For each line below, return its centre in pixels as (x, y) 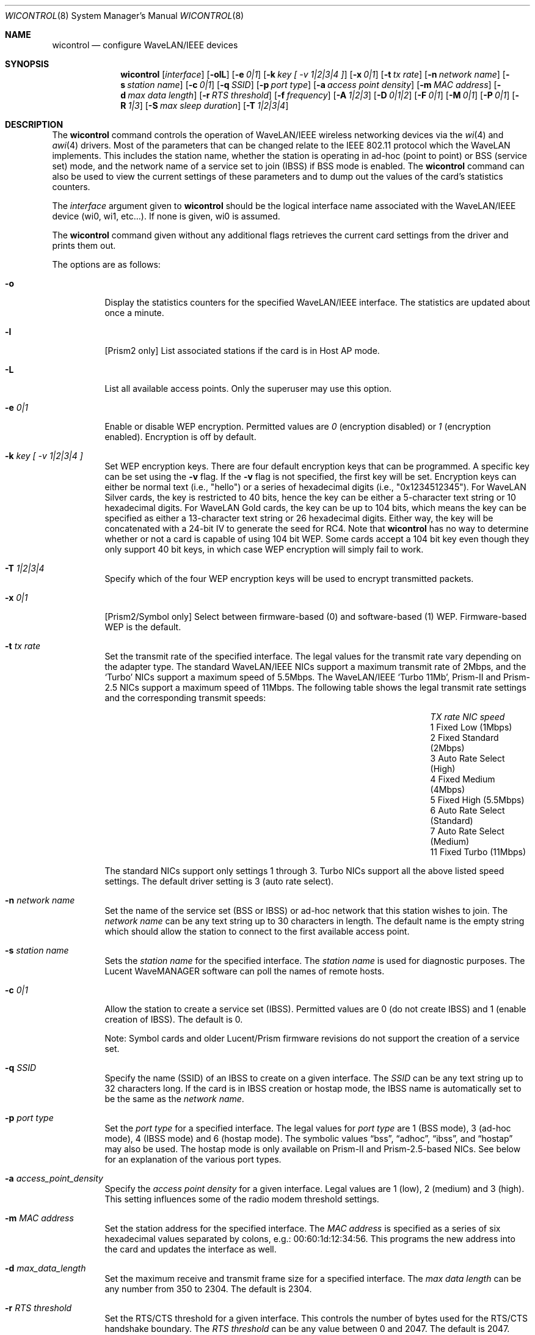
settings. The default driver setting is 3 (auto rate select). (219, 881)
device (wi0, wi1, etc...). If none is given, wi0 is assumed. (166, 216)
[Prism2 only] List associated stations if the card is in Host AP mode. (242, 351)
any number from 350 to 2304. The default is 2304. (208, 1289)
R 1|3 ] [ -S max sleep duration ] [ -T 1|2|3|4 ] (205, 105)
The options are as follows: (106, 264)
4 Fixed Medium (463, 779)
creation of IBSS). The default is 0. (174, 1019)
